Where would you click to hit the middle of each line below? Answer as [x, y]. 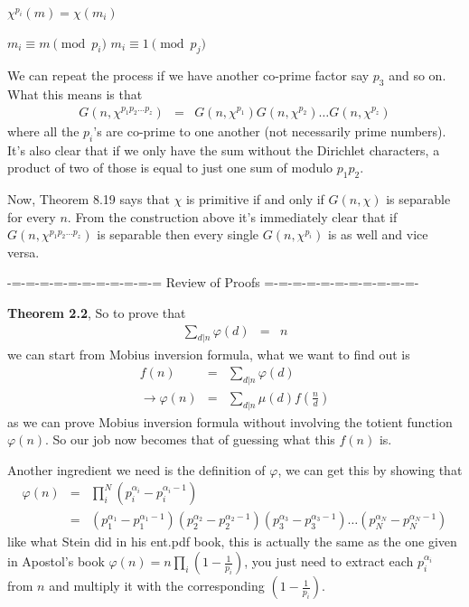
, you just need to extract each [329, 561]
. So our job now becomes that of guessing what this [190, 439]
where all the [43, 131]
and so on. [417, 75]
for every [32, 216]
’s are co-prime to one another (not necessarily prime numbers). [270, 131]
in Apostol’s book [56, 561]
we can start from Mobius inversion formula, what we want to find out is [209, 355]
